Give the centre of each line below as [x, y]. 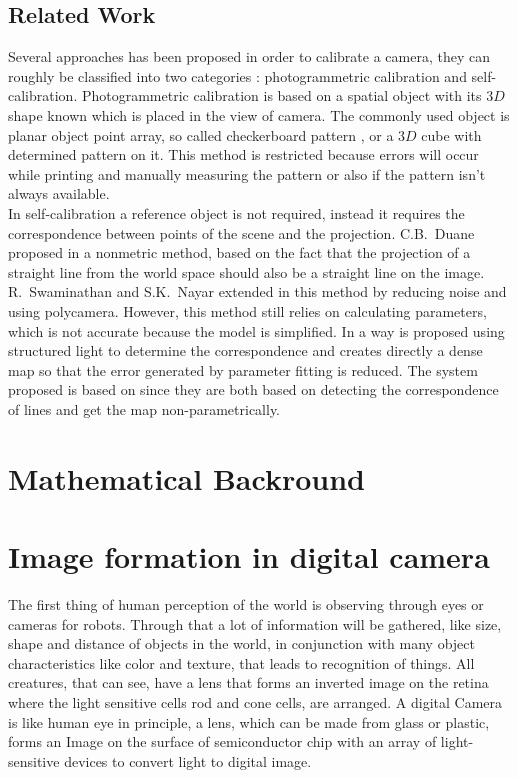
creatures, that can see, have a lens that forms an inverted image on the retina [248, 682]
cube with [451, 134]
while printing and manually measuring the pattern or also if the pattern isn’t [247, 173]
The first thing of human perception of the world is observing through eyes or [246, 603]
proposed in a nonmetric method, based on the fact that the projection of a [239, 252]
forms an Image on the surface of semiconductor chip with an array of [222, 741]
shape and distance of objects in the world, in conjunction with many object [241, 643]
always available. [59, 193]
